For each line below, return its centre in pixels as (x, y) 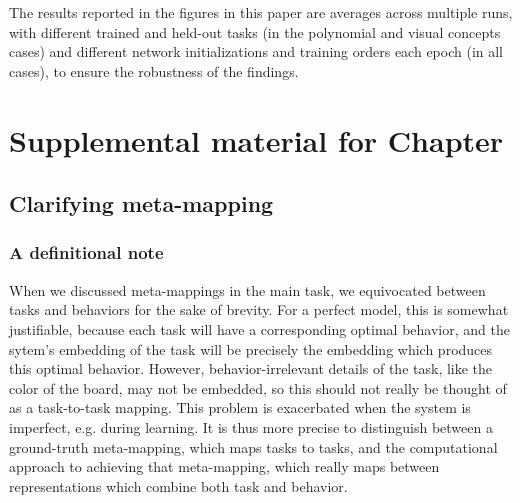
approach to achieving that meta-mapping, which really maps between (224, 466)
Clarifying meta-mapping (141, 203)
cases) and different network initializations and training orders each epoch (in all (256, 51)
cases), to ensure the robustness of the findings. (154, 70)
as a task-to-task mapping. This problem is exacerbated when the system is (240, 407)
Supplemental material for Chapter (256, 139)
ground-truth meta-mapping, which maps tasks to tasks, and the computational (253, 446)
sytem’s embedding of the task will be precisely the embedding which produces (251, 348)
